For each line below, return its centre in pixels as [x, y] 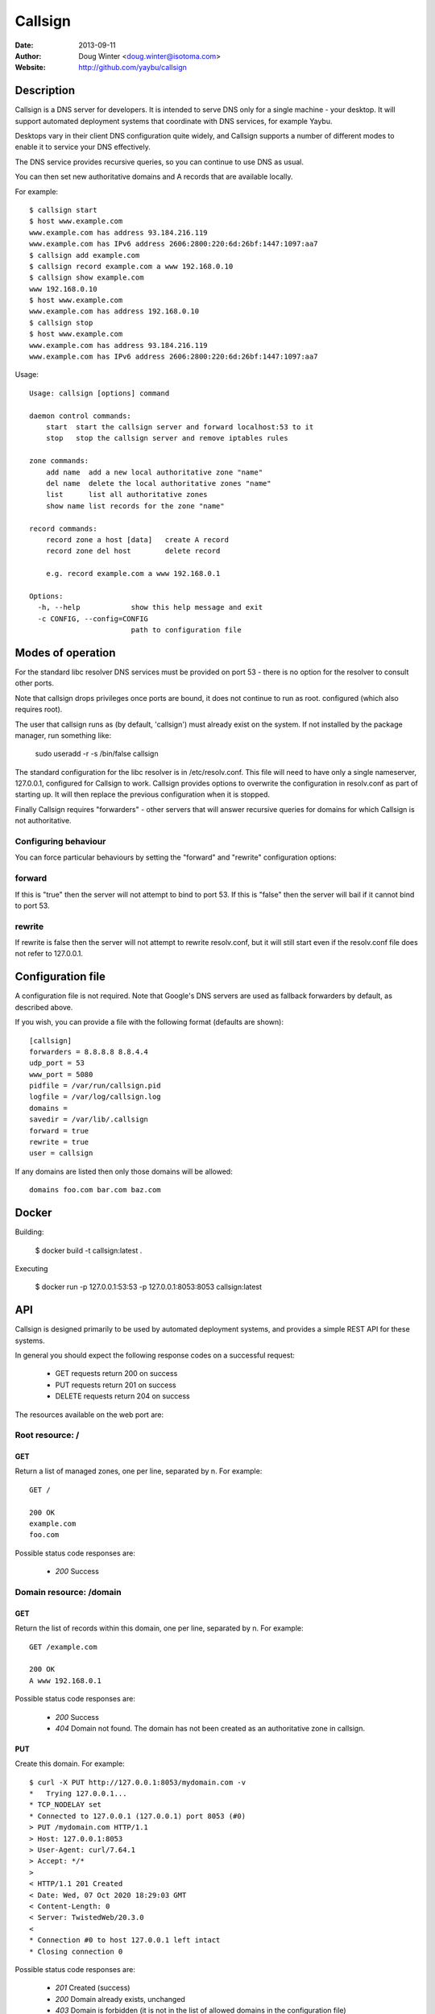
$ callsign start [63, 210]
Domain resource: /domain [68, 1592]
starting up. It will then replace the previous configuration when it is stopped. [142, 794]
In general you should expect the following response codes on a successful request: [155, 1355]
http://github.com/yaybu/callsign [133, 68]
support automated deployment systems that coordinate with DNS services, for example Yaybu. [174, 121]
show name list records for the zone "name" [135, 506]
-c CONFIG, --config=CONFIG [93, 619]
